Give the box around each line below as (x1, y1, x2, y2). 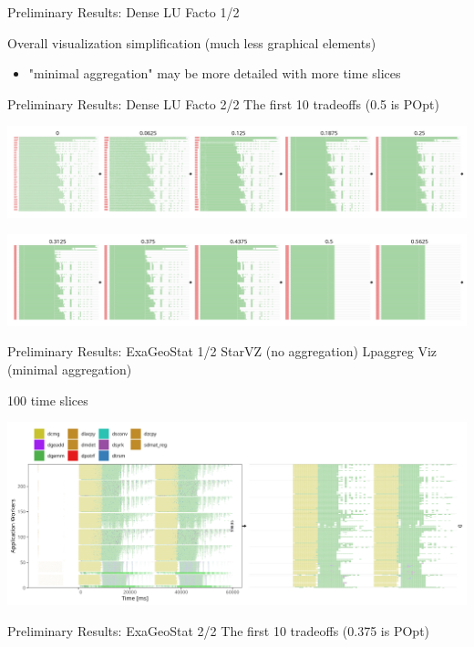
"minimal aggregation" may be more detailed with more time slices (28, 64, 401, 83)
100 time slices (7, 390, 88, 409)
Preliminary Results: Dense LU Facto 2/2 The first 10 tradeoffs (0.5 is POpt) (7, 94, 439, 113)
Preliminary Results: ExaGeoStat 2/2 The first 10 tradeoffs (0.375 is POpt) (7, 621, 430, 641)
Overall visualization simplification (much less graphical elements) (7, 33, 376, 52)
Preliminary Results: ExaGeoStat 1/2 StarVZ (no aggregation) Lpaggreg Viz (7, 342, 438, 361)
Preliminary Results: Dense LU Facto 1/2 (7, 3, 240, 21)
